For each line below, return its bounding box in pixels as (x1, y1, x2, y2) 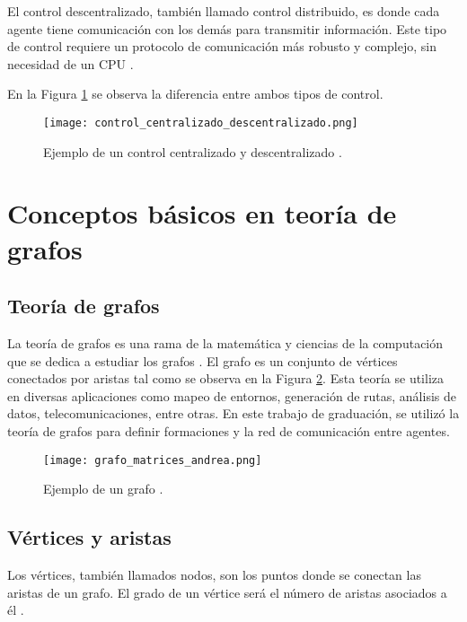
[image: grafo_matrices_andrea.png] (43, 453, 262, 467)
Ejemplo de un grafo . (43, 479, 163, 498)
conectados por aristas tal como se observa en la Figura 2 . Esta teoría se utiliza (7, 369, 445, 388)
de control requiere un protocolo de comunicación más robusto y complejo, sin (7, 37, 436, 56)
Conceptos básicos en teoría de (7, 195, 397, 232)
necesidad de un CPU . (7, 54, 134, 73)
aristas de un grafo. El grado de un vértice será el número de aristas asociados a (7, 583, 447, 601)
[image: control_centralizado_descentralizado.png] (43, 116, 358, 129)
